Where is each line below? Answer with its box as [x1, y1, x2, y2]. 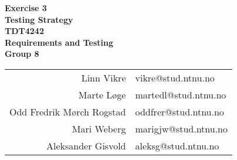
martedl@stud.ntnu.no [135, 87, 226, 101]
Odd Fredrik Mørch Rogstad [9, 104, 126, 118]
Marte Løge [78, 87, 126, 101]
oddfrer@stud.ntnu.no [135, 104, 224, 118]
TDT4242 [5, 25, 44, 37]
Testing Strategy [5, 13, 73, 25]
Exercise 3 [5, 2, 47, 13]
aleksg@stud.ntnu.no [135, 138, 219, 152]
